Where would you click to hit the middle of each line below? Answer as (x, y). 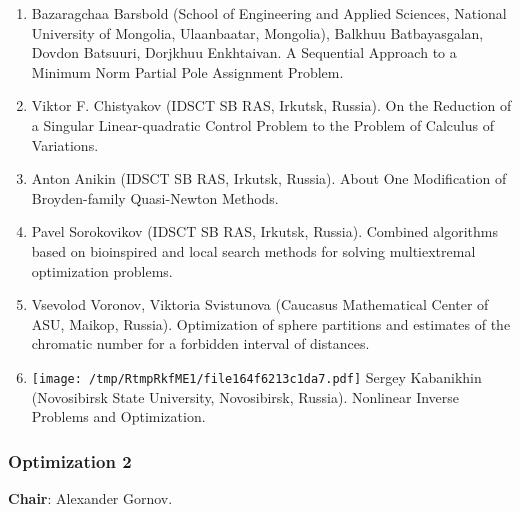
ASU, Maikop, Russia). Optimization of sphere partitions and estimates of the (271, 323)
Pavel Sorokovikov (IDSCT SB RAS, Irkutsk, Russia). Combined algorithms (264, 231)
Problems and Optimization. (118, 416)
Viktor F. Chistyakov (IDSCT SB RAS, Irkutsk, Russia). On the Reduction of (271, 105)
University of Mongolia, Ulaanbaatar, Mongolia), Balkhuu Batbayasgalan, (257, 32)
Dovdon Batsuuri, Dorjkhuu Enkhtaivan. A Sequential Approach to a (244, 52)
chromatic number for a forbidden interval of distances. (200, 343)
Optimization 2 (70, 460)
